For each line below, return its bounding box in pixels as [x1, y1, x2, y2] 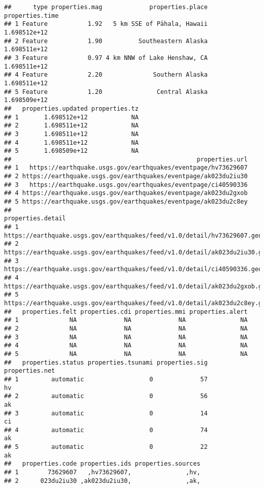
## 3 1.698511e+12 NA [4, 130, 139, 138]
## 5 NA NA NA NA [4, 350, 248, 357]
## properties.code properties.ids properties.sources [4, 460, 201, 468]
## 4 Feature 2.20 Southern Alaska [4, 71, 208, 79]
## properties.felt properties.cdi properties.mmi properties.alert [4, 308, 248, 315]
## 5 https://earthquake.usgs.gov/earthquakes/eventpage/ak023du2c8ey [4, 198, 248, 206]
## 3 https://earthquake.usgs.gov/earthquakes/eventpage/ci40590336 [4, 181, 248, 188]
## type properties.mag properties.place [4, 4, 208, 11]
